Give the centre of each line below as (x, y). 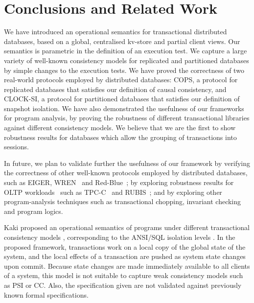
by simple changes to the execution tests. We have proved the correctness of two (124, 70)
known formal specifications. (46, 294)
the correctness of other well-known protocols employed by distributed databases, (126, 173)
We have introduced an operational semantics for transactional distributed (115, 32)
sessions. (16, 147)
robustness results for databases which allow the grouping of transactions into (120, 137)
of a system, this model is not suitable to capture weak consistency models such (124, 275)
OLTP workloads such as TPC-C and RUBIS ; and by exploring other (113, 192)
